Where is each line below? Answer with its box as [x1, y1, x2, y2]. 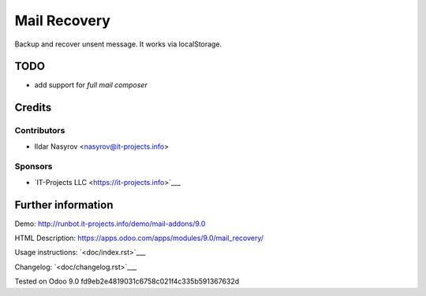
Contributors [14, 125, 65, 136]
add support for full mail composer [34, 80, 148, 90]
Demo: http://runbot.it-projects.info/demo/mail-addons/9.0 [14, 219, 206, 228]
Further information [14, 198, 114, 212]
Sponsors [14, 161, 53, 172]
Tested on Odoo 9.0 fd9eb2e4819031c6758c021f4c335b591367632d [14, 276, 240, 287]
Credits [14, 101, 52, 114]
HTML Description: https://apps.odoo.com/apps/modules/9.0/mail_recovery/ [14, 233, 264, 243]
